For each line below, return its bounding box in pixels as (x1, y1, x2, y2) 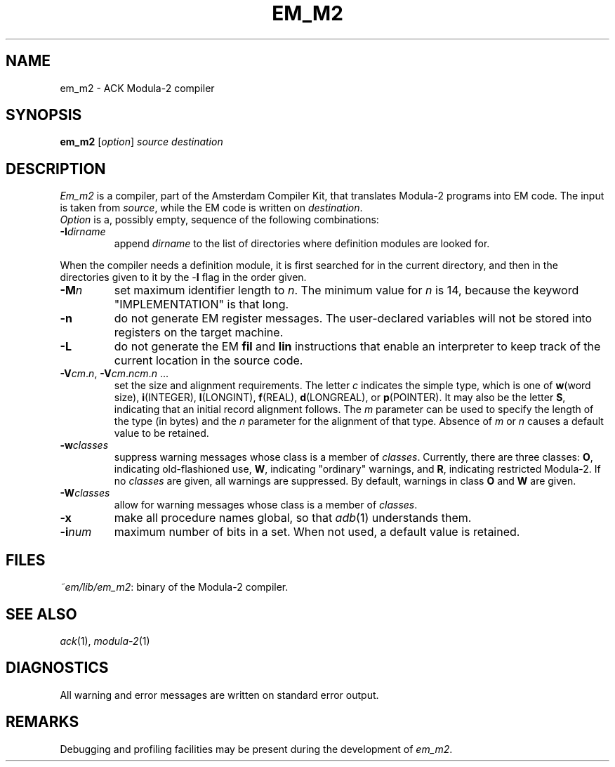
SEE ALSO (6, 605, 77, 623)
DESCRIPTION (6, 159, 106, 178)
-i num (60, 525, 92, 539)
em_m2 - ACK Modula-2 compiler (60, 81, 215, 94)
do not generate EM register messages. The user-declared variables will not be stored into (114, 311, 593, 326)
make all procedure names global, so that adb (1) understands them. (114, 511, 472, 525)
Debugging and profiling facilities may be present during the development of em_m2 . (60, 742, 453, 755)
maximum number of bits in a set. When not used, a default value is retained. (114, 525, 520, 539)
